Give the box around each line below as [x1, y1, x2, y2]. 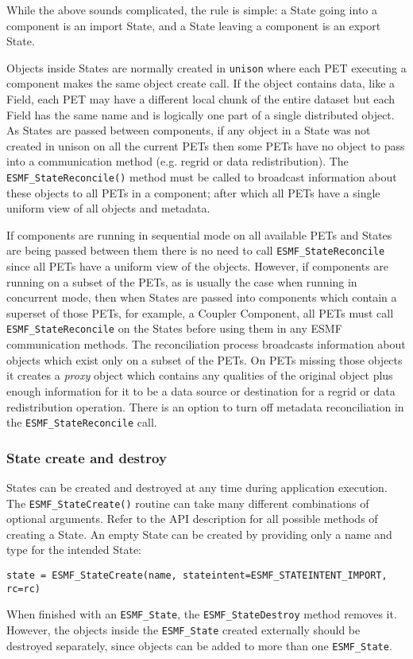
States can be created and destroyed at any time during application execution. [6, 478, 388, 495]
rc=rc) [6, 583, 41, 595]
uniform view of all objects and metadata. [6, 200, 210, 216]
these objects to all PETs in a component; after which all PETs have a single [6, 184, 380, 201]
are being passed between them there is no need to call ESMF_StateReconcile [6, 242, 385, 259]
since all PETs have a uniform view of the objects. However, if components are [6, 258, 389, 275]
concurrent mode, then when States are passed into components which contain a [6, 289, 397, 306]
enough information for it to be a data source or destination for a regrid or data [6, 382, 396, 399]
